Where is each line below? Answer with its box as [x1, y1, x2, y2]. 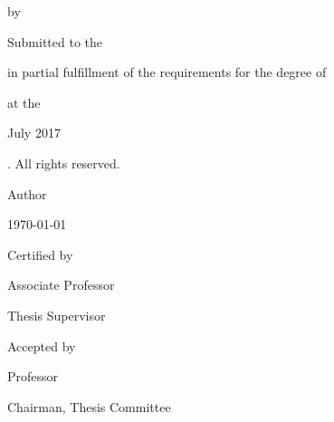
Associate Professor [7, 275, 115, 294]
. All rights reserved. [7, 153, 120, 172]
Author [7, 184, 47, 203]
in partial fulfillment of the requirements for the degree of [7, 62, 327, 82]
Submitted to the [7, 32, 103, 51]
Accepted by [7, 336, 76, 355]
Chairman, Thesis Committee [7, 397, 171, 416]
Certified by [7, 245, 73, 264]
